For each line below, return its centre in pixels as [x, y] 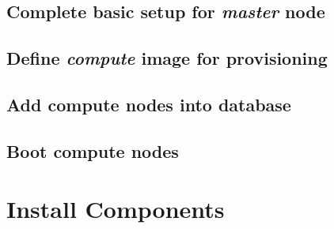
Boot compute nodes [93, 150]
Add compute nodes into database [149, 104]
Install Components [116, 209]
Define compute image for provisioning [167, 58]
